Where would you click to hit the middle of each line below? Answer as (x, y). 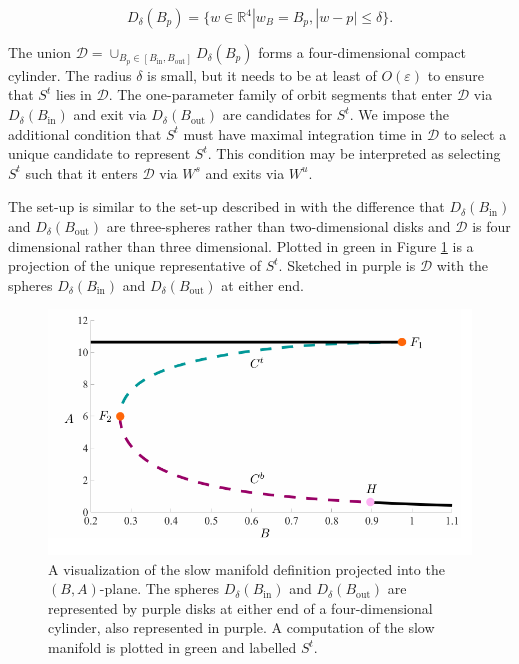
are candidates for (277, 114)
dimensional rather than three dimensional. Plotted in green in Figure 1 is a (241, 245)
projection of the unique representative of (134, 265)
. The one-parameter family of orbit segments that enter (280, 94)
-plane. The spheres (159, 588)
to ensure (455, 74)
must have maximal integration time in (303, 133)
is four (491, 226)
